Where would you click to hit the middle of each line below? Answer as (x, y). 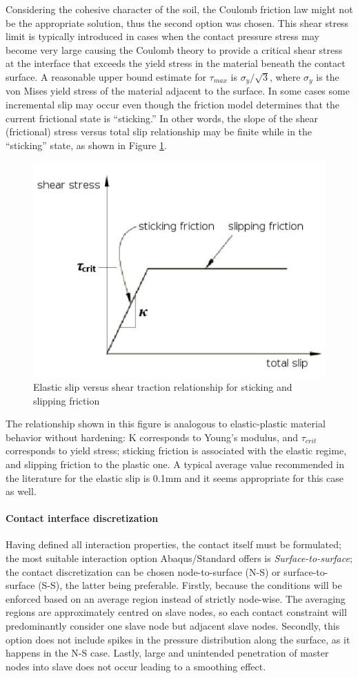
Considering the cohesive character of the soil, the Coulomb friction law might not (179, 9)
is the (328, 76)
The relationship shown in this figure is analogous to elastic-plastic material (166, 424)
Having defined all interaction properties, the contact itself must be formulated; (173, 544)
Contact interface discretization (82, 518)
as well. (21, 491)
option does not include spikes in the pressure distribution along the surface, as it (178, 639)
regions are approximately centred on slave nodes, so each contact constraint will (176, 612)
